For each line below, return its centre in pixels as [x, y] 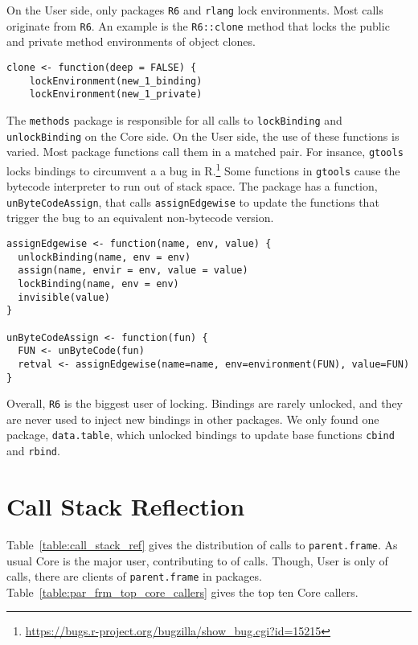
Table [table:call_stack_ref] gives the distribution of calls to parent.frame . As [202, 544]
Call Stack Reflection [126, 505]
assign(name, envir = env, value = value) [133, 271]
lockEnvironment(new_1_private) [116, 94]
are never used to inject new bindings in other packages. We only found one [193, 419]
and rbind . [33, 451]
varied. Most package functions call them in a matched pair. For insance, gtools [205, 152]
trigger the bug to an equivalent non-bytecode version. [140, 218]
